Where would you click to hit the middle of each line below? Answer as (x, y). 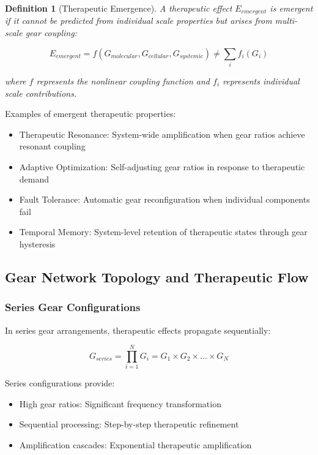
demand (34, 179)
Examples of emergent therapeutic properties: (91, 114)
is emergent (291, 8)
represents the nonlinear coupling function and (123, 81)
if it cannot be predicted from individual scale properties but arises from (139, 21)
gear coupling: (51, 33)
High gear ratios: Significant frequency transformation (120, 403)
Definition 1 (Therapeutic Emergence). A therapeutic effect (119, 8)
